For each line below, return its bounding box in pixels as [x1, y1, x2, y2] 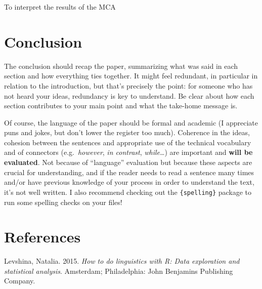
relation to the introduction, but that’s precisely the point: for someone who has [4, 80, 253, 91]
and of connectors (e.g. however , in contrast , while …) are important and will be [4, 147, 253, 157]
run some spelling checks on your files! [4, 196, 122, 207]
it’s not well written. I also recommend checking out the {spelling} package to [4, 186, 252, 197]
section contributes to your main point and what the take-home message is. [4, 100, 238, 111]
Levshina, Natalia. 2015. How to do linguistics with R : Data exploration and [4, 256, 240, 266]
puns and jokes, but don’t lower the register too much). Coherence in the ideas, [4, 127, 250, 138]
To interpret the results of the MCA [4, 2, 116, 12]
